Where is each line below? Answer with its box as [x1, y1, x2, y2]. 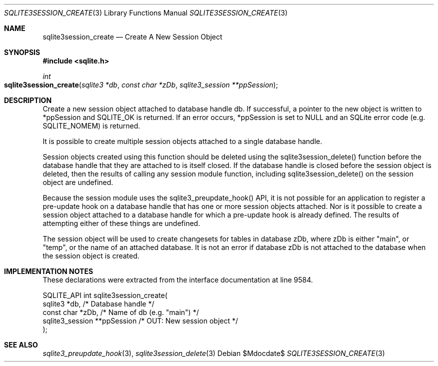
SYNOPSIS [4, 48, 40, 56]
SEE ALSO [4, 340, 38, 349]
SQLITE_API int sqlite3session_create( [42, 291, 167, 299]
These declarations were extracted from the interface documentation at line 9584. [42, 275, 313, 284]
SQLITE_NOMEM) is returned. [42, 121, 140, 130]
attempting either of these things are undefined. [42, 219, 200, 227]
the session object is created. [42, 251, 139, 260]
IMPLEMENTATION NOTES [4, 267, 93, 275]
